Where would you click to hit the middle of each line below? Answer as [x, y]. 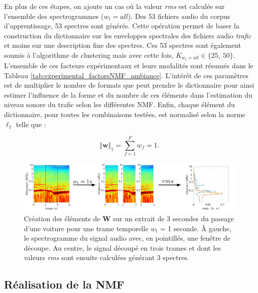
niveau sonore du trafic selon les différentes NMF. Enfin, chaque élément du [120, 104]
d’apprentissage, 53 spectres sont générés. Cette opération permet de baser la [122, 26]
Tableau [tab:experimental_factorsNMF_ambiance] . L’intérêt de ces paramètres [126, 75]
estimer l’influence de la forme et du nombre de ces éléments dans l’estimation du [128, 94]
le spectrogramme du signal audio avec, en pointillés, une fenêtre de [127, 238]
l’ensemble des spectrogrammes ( [54, 16]
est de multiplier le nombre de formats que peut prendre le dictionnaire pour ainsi [129, 85]
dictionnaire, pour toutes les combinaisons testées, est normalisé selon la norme [125, 114]
